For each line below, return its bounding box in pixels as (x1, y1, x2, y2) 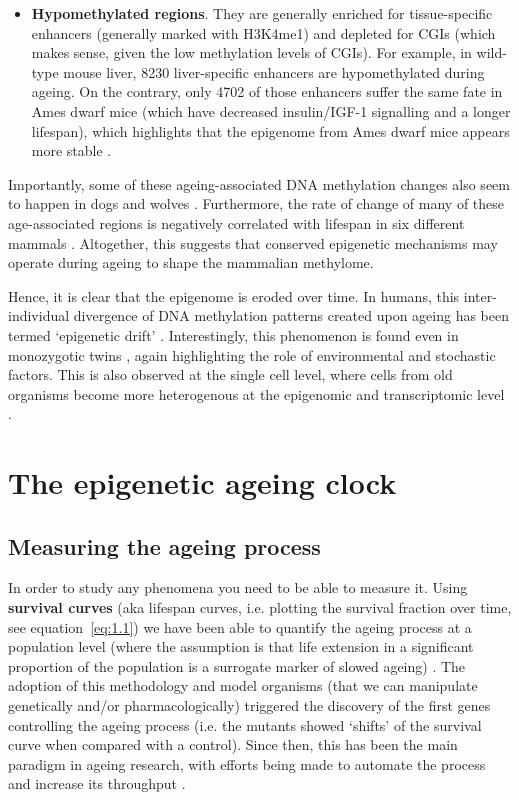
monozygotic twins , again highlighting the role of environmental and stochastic (8, 344, 496, 365)
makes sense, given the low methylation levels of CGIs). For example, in (31, 42, 472, 63)
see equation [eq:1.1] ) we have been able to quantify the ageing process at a (8, 616, 472, 637)
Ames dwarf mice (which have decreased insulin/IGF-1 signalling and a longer (31, 100, 511, 121)
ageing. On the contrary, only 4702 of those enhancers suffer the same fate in (31, 81, 503, 102)
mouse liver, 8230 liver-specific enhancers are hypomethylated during (63, 61, 485, 82)
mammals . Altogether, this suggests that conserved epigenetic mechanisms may (8, 232, 498, 253)
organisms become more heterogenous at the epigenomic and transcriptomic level (8, 383, 505, 404)
